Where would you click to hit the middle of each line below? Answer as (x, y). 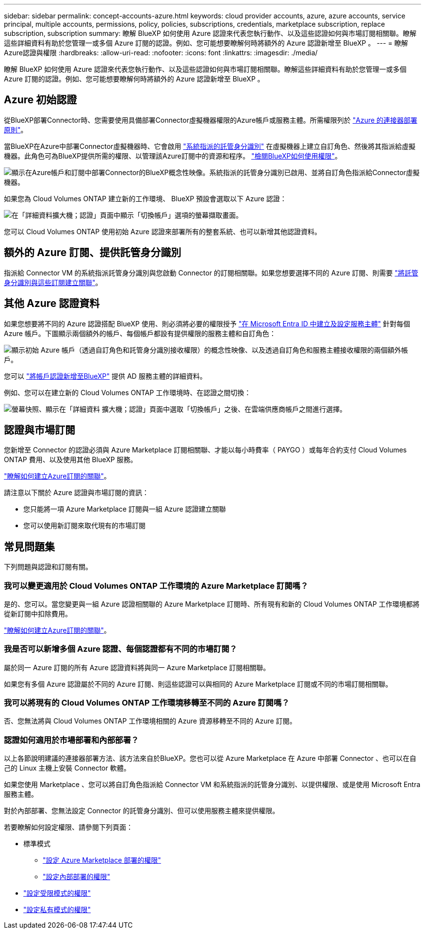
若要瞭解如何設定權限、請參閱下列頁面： (68, 827)
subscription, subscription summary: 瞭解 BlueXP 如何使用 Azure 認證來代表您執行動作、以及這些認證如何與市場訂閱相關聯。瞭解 (210, 33)
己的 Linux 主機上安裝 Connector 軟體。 (67, 768)
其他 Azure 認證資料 (52, 304)
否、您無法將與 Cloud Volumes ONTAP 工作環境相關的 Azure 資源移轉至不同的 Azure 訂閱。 (150, 721)
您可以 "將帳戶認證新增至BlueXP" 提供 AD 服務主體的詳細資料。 (105, 376)
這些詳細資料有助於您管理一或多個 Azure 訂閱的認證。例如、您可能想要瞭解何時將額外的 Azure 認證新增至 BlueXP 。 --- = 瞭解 (206, 43)
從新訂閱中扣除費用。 (38, 613)
